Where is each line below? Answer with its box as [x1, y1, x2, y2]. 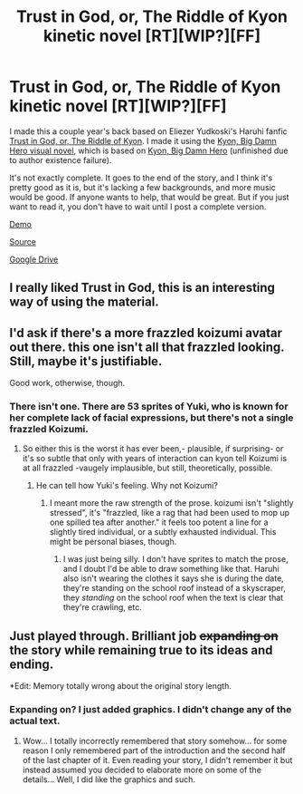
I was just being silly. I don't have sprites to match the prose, [62, 554, 289, 565]
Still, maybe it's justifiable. [9, 353, 163, 369]
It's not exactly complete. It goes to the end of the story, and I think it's [9, 172, 273, 183]
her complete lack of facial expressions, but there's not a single [9, 412, 294, 424]
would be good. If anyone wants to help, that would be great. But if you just [9, 191, 289, 202]
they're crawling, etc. [62, 602, 142, 613]
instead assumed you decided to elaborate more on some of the [22, 764, 262, 775]
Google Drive [9, 254, 59, 265]
